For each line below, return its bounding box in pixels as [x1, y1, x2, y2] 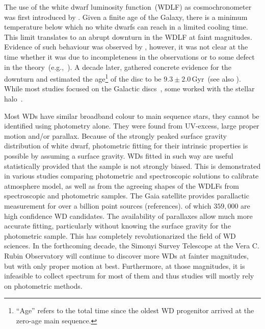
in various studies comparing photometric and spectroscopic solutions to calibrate [4, 170, 259, 181]
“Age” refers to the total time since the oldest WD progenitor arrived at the [16, 305, 254, 316]
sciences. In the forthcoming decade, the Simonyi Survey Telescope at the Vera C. [4, 240, 259, 251]
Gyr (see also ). [192, 73, 241, 84]
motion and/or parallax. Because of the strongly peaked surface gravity [4, 130, 227, 141]
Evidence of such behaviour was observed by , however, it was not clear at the [4, 41, 248, 52]
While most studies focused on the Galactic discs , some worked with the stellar [4, 83, 255, 94]
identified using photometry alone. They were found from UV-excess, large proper [4, 120, 259, 131]
